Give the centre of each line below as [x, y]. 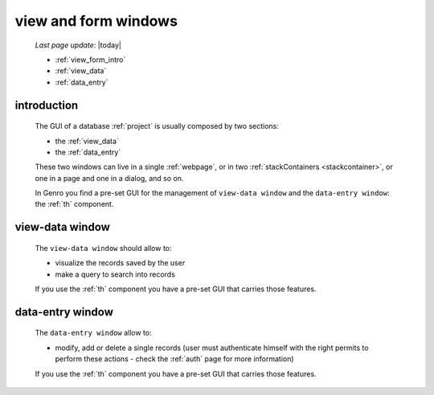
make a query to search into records [115, 274]
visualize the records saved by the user [120, 263]
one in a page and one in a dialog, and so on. [109, 178]
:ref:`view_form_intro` [90, 60]
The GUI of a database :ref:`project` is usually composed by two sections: [157, 126]
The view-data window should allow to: [103, 248]
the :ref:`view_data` [87, 141]
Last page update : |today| [78, 45]
